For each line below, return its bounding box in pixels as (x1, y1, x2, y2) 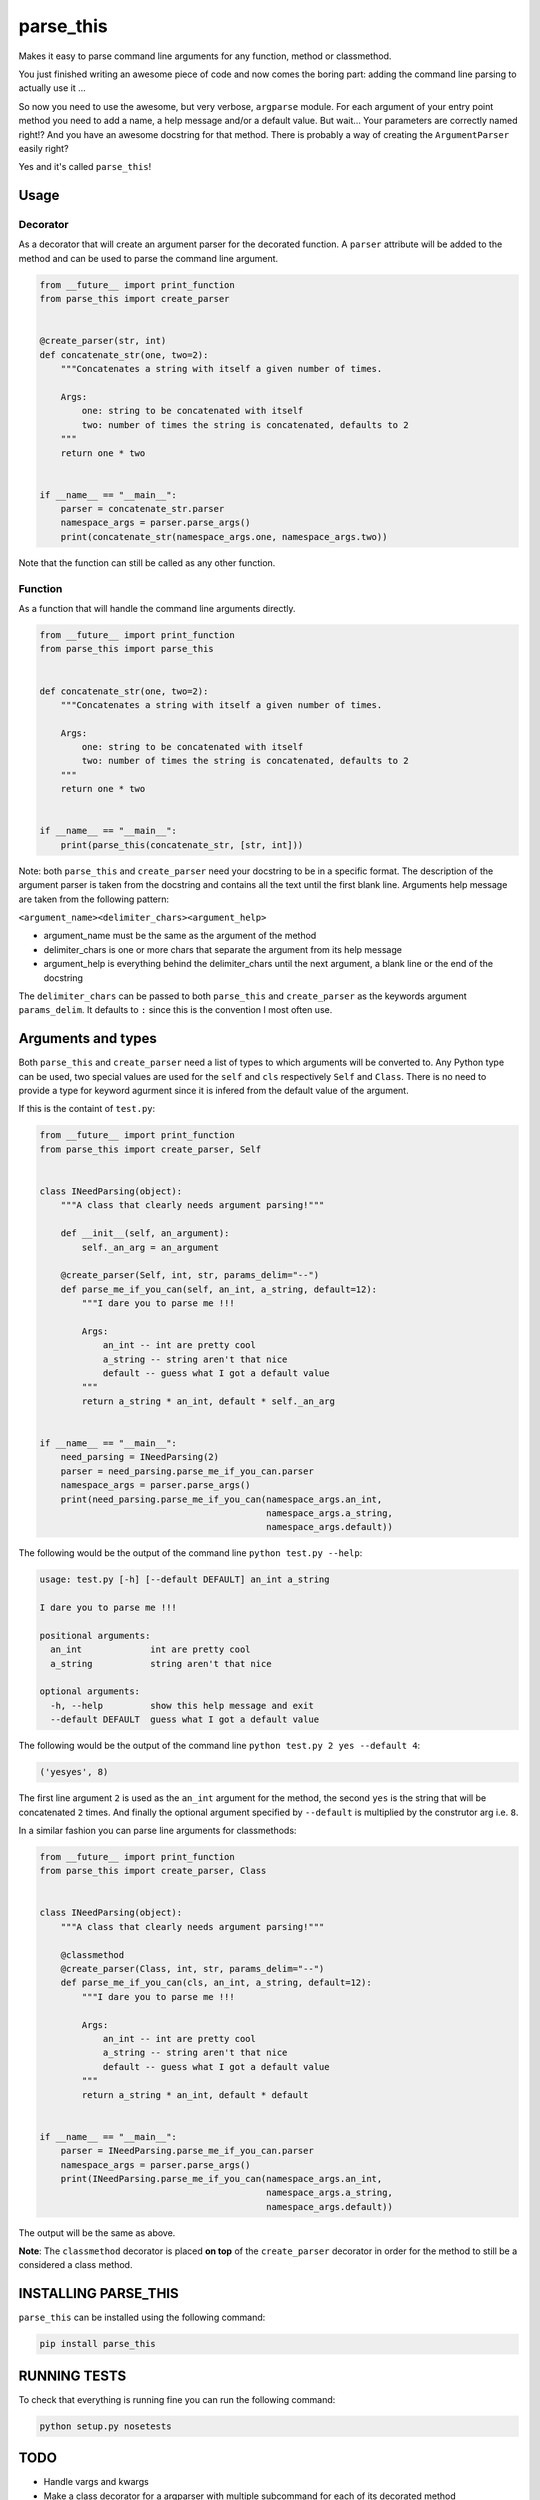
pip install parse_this (39, 2338, 157, 2350)
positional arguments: (39, 1630, 151, 1641)
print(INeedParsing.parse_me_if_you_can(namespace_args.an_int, (60, 2173, 383, 2184)
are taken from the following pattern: (18, 893, 170, 905)
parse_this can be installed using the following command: (18, 2311, 266, 2324)
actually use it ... (18, 82, 87, 94)
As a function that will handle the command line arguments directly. (18, 602, 296, 614)
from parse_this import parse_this (39, 643, 214, 655)
